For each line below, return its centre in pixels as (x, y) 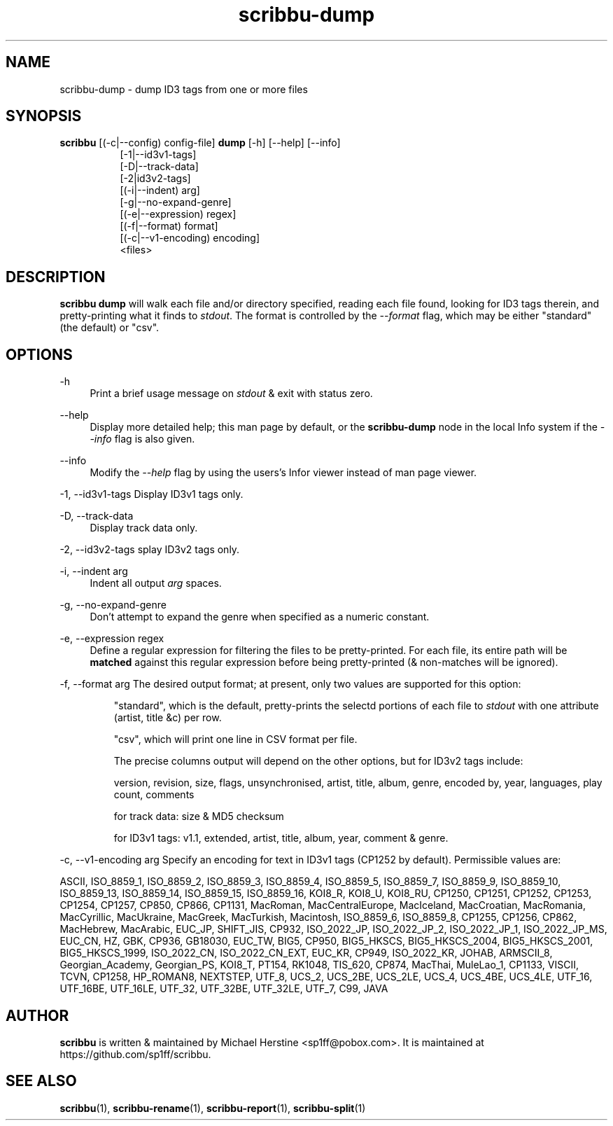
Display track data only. (144, 528)
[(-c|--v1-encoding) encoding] (190, 238)
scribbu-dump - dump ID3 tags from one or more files (184, 89)
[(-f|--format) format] (169, 226)
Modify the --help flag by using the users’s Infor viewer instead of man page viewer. (283, 473)
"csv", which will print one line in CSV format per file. (235, 739)
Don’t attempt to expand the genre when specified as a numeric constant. (260, 617)
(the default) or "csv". (110, 328)
